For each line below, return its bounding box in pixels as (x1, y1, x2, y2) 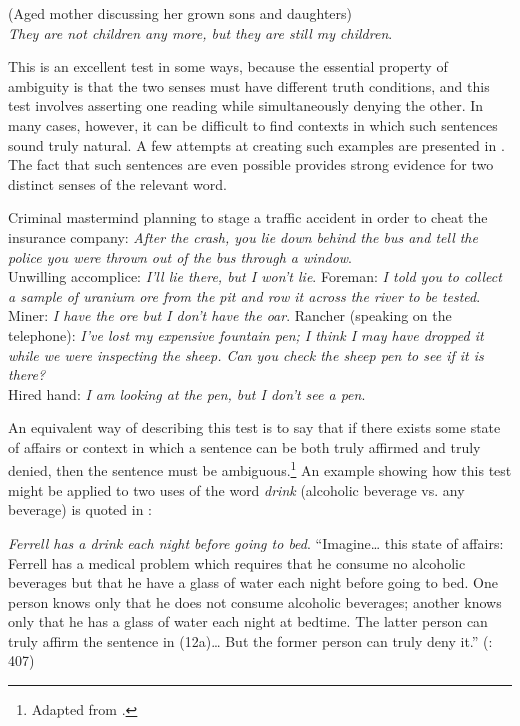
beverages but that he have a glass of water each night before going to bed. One (8, 572, 498, 593)
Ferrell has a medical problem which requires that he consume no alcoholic (8, 552, 466, 573)
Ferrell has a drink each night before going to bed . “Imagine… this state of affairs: (8, 532, 504, 553)
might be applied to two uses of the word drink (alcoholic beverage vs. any (8, 479, 465, 500)
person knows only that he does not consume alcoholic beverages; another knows (8, 591, 502, 612)
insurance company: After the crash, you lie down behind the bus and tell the (8, 226, 478, 247)
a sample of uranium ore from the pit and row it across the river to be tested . (8, 285, 481, 306)
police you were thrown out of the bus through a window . (8, 246, 353, 267)
